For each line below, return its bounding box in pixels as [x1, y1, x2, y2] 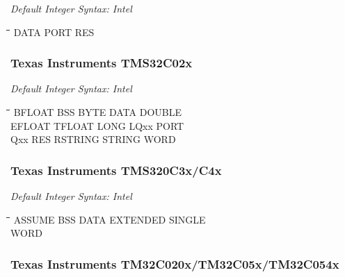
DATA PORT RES [13, 24, 95, 39]
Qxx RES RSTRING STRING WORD [10, 132, 176, 146]
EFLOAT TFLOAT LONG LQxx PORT [10, 118, 184, 133]
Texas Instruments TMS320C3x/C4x [10, 161, 222, 178]
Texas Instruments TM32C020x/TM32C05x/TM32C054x [10, 255, 339, 272]
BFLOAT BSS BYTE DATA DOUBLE [13, 105, 182, 119]
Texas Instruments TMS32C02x [10, 54, 193, 72]
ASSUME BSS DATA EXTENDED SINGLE [13, 212, 206, 226]
